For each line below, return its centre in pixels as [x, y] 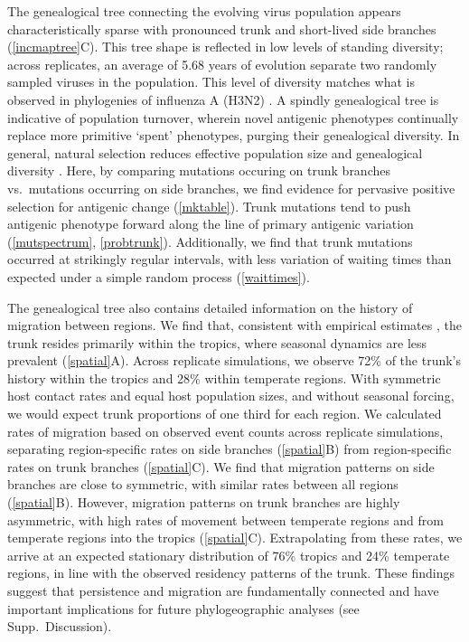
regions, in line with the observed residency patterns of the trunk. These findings [231, 573]
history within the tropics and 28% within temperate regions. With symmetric [224, 378]
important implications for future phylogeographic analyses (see [183, 608]
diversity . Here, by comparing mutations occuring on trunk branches [199, 170]
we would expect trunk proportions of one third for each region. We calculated [225, 414]
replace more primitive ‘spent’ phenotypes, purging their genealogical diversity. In [234, 135]
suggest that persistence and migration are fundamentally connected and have [223, 590]
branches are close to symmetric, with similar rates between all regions [203, 484]
